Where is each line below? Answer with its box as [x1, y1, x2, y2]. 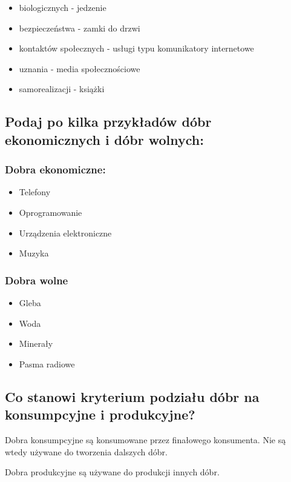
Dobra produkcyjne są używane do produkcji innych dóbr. [5, 466, 220, 478]
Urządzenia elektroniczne [19, 226, 112, 239]
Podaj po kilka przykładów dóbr [5, 112, 212, 131]
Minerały [19, 337, 53, 350]
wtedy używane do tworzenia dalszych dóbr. [5, 445, 168, 458]
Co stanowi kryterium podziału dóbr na [5, 387, 260, 406]
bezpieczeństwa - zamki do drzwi [19, 21, 140, 34]
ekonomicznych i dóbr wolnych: [5, 130, 204, 149]
